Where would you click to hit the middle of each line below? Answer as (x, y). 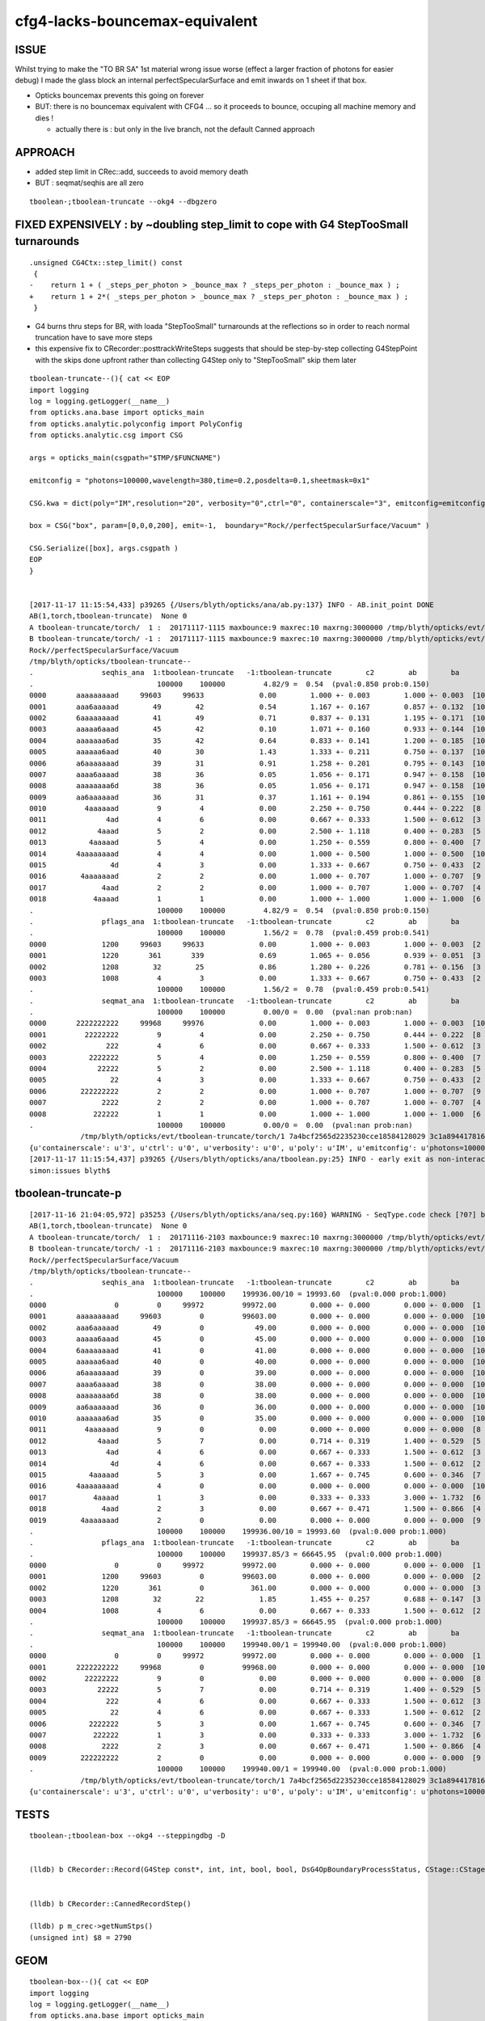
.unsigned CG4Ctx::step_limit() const (106, 262)
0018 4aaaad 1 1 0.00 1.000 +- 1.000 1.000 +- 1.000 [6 (255, 899)
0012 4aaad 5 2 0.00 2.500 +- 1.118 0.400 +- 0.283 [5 (255, 831)
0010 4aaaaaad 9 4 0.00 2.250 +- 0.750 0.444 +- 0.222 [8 (255, 809)
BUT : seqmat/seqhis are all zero (90, 183)
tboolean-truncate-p (68, 1194)
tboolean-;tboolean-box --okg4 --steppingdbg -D (127, 1836)
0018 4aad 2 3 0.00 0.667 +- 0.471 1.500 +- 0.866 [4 (255, 1509)
